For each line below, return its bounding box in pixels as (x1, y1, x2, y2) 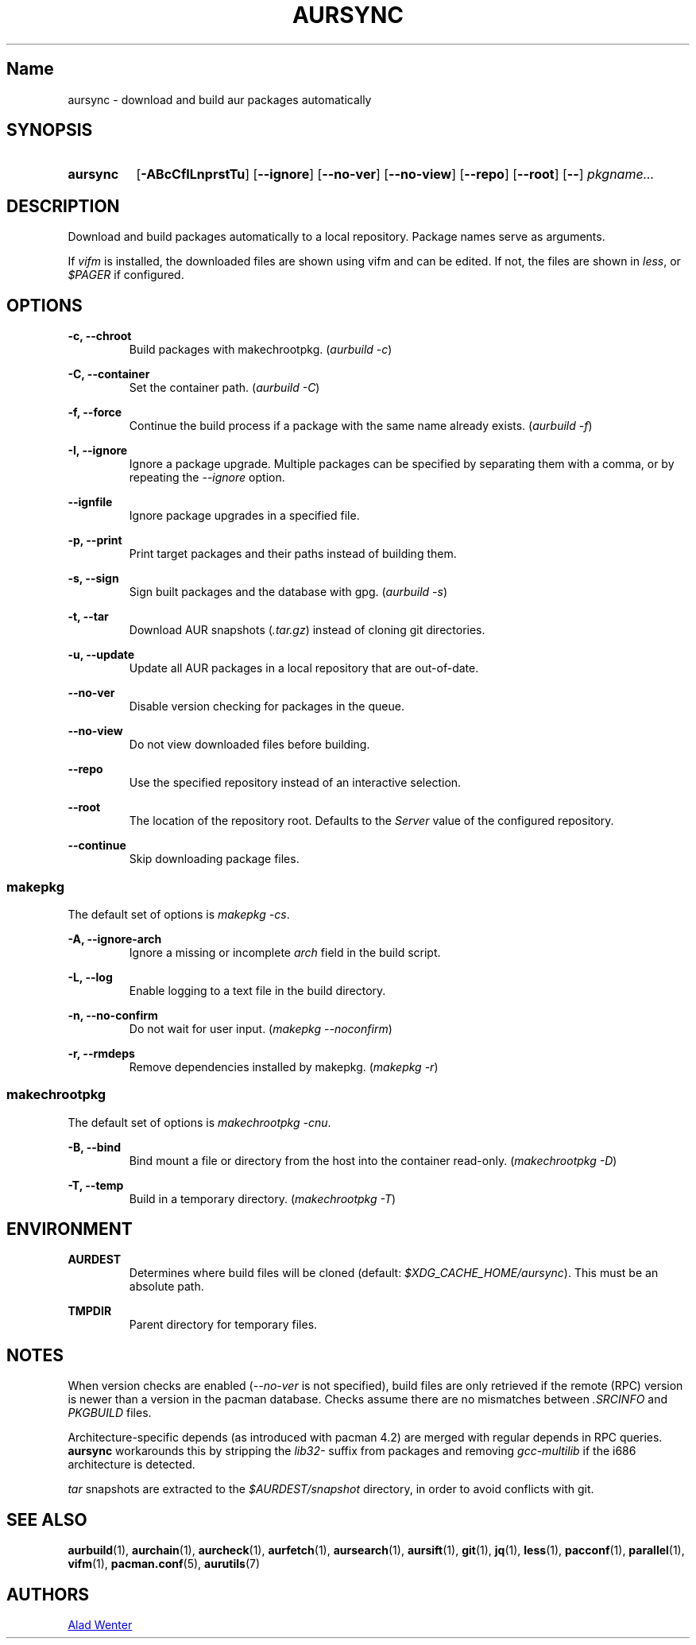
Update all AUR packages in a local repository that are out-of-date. (129, 661, 479, 675)
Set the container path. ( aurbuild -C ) (129, 381, 320, 395)
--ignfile (68, 495, 113, 509)
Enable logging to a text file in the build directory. (129, 983, 386, 997)
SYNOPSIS (6, 120, 93, 141)
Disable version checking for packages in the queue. (129, 699, 404, 714)
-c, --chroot (68, 329, 132, 343)
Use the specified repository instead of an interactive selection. (129, 776, 462, 790)
